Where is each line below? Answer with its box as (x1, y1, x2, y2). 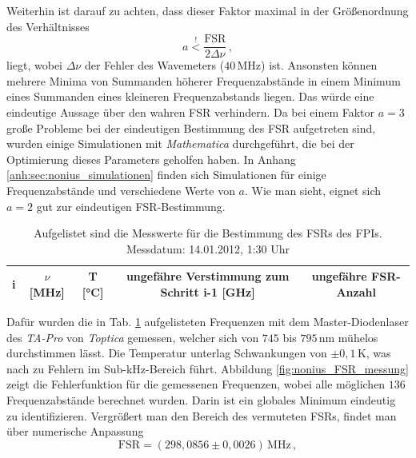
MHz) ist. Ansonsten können (237, 57, 378, 74)
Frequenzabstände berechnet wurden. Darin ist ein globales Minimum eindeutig (6, 392, 396, 408)
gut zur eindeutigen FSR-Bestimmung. (36, 197, 226, 214)
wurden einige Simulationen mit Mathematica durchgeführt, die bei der (6, 135, 354, 152)
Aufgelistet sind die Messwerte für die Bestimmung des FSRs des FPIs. (34, 225, 382, 241)
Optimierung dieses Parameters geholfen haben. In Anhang (6, 150, 296, 167)
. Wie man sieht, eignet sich (245, 182, 382, 198)
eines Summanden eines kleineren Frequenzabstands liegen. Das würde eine (6, 88, 374, 105)
